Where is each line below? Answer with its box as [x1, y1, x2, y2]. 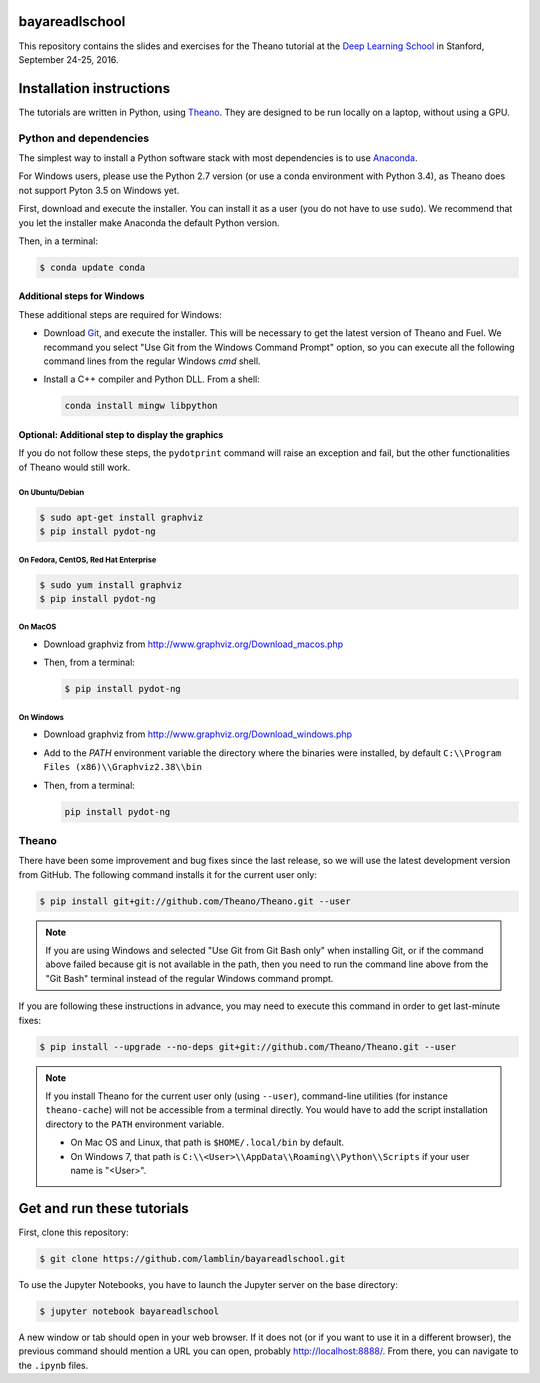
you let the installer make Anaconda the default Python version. [18, 216, 280, 229]
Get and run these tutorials [18, 1200, 189, 1217]
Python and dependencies [18, 131, 150, 145]
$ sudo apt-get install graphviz [39, 511, 204, 523]
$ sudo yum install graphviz [39, 579, 183, 590]
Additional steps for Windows [18, 290, 145, 302]
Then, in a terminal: [18, 235, 99, 247]
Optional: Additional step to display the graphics [18, 429, 224, 441]
